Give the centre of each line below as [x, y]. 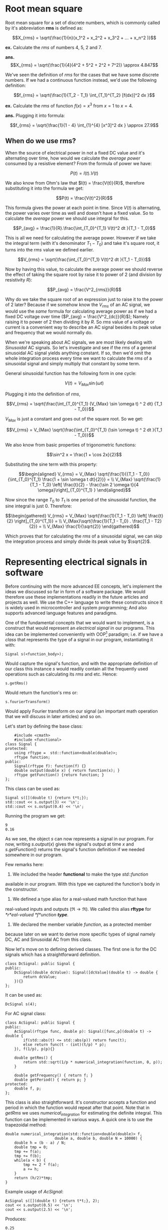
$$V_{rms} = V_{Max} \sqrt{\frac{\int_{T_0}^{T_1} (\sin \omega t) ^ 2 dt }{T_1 [84, 430]
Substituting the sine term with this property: [51, 464]
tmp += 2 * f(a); [41, 1165]
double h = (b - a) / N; [40, 1143]
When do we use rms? [41, 141]
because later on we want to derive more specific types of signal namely [80, 934]
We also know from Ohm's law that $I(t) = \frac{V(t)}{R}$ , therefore [75, 183]
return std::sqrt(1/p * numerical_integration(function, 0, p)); [93, 1062]
